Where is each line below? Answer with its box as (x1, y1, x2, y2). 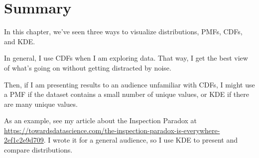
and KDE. (4, 36, 35, 46)
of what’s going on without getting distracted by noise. (4, 62, 171, 73)
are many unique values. (4, 98, 78, 109)
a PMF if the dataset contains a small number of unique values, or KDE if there (4, 89, 249, 99)
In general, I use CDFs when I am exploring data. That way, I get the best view (4, 53, 248, 63)
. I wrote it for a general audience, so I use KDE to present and (43, 135, 238, 145)
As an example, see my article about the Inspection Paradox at (4, 115, 197, 126)
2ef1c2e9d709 (4, 135, 44, 145)
